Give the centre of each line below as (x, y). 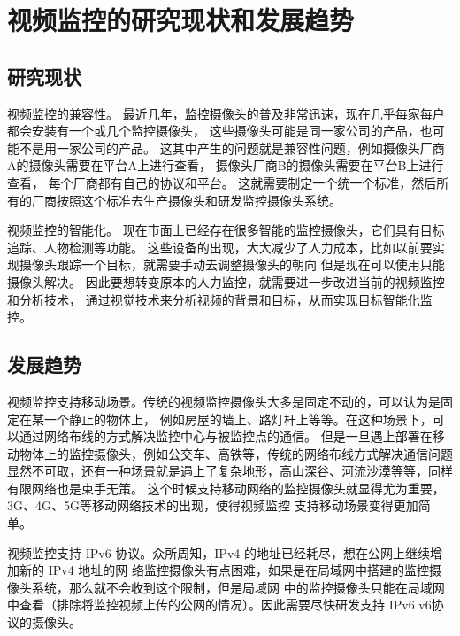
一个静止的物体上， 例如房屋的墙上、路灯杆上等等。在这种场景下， (238, 419)
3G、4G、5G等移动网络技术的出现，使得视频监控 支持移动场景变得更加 (213, 505)
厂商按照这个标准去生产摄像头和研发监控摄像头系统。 (186, 200)
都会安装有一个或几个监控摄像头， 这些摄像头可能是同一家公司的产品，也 (220, 131)
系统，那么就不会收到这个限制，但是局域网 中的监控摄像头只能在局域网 (238, 587)
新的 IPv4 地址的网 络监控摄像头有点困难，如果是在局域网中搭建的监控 (224, 570)
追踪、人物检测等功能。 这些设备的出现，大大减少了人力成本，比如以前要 (220, 247)
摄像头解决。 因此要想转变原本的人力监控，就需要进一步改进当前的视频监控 (226, 281)
